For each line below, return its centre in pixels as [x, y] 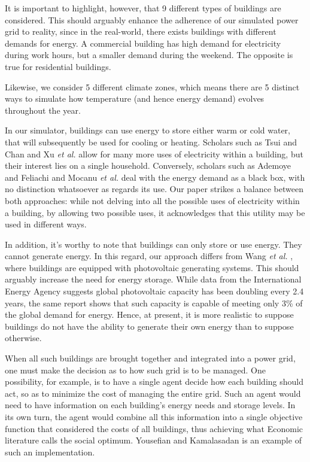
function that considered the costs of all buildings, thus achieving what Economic [154, 428]
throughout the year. [43, 110]
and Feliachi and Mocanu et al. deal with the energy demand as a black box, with [155, 177]
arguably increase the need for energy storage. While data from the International [153, 279]
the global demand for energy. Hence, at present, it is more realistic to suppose [149, 314]
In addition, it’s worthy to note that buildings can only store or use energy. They [154, 244]
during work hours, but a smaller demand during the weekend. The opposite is [149, 55]
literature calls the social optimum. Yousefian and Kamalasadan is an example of [153, 440]
